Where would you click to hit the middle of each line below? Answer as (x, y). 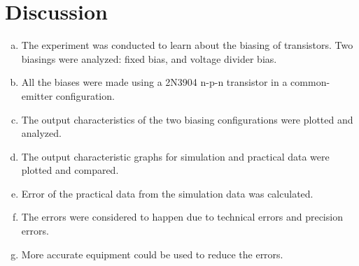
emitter (37, 95)
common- (310, 82)
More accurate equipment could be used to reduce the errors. (152, 254)
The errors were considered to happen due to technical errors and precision (182, 217)
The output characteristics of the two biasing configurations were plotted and (187, 119)
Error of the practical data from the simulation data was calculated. (167, 193)
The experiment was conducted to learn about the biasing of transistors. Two (187, 45)
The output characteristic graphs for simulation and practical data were (175, 156)
